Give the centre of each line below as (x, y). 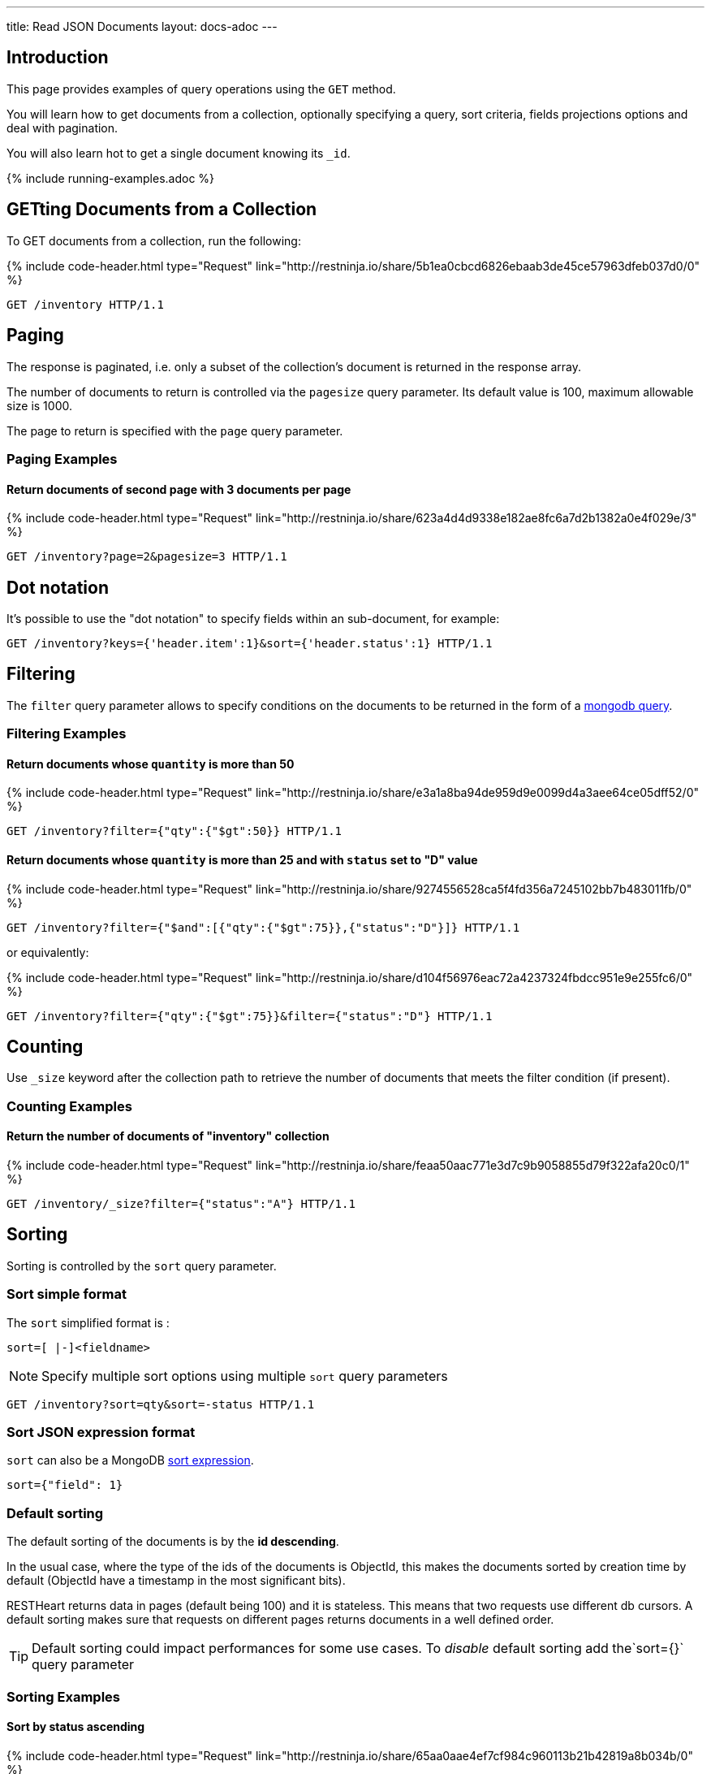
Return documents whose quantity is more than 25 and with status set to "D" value (242, 860)
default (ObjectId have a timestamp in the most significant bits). (176, 1581)
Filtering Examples (67, 734)
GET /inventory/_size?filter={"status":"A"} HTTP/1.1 (181, 1204)
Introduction (58, 58)
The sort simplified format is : (88, 1322)
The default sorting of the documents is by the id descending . (173, 1542)
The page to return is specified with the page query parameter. (175, 431)
